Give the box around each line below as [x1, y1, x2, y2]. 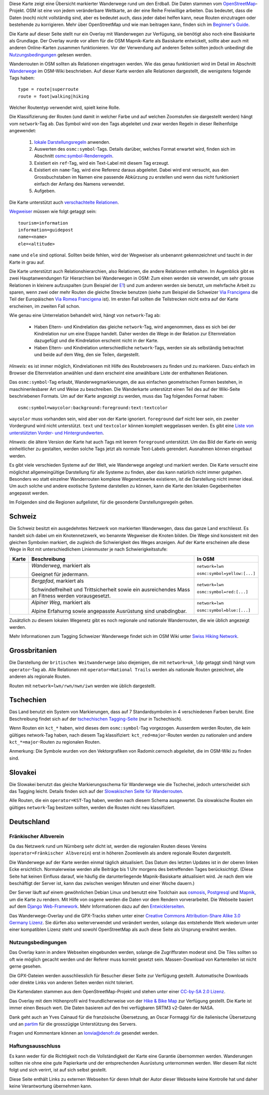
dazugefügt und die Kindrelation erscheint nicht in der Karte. [34, 337, 159, 344]
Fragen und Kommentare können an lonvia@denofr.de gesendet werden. [9, 1030, 159, 1036]
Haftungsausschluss [9, 1043, 61, 1050]
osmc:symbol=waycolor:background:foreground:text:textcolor [18, 405, 168, 410]
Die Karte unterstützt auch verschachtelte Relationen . [9, 199, 119, 205]
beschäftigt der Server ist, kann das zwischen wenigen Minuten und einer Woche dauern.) [9, 880, 195, 886]
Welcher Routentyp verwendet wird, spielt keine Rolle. [9, 105, 121, 111]
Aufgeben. [34, 188, 56, 194]
